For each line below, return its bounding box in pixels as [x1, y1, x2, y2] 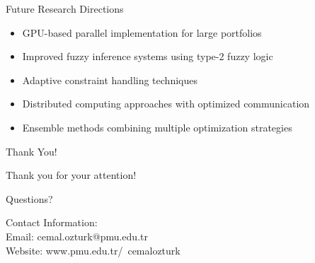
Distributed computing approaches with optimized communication [22, 96, 310, 111]
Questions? [6, 191, 53, 206]
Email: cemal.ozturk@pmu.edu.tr [6, 228, 148, 243]
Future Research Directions [6, 1, 124, 16]
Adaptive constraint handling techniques [22, 72, 197, 87]
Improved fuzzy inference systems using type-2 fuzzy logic [22, 49, 273, 64]
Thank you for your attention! [6, 168, 137, 182]
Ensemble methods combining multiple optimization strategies [22, 119, 292, 134]
